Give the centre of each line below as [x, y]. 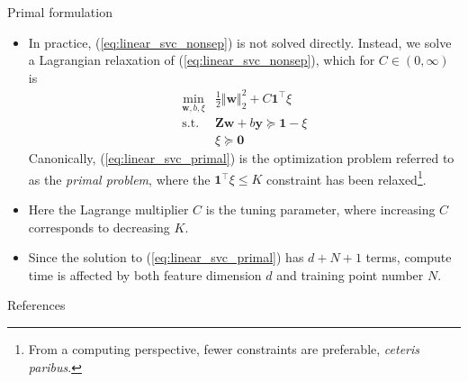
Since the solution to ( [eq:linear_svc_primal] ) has [166, 257]
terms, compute [409, 257]
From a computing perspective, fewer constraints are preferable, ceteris [224, 349]
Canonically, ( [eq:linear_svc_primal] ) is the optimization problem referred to [241, 158]
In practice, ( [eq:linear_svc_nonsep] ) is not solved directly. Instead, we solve [240, 42]
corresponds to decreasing [99, 227]
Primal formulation [60, 12]
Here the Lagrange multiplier [108, 209]
